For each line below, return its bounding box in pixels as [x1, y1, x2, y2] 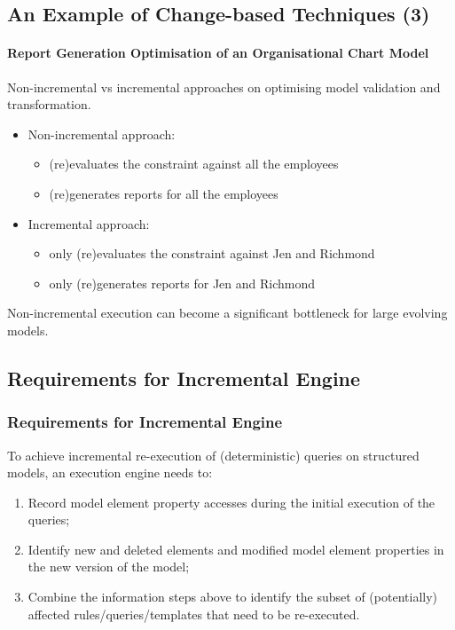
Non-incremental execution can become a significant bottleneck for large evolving [7, 303, 448, 322]
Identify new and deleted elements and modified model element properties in [27, 539, 444, 558]
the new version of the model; [27, 557, 190, 576]
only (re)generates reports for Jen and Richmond [49, 273, 316, 292]
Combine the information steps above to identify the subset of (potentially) [27, 587, 437, 606]
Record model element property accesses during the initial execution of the [27, 492, 435, 511]
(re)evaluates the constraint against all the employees [49, 154, 339, 173]
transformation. [7, 95, 91, 114]
